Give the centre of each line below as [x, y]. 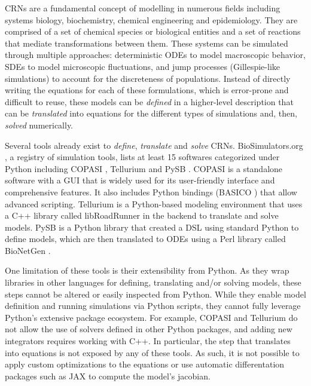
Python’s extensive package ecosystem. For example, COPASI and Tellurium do [151, 317]
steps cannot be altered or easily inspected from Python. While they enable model [155, 294]
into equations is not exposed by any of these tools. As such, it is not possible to [152, 352]
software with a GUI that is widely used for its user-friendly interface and [140, 180]
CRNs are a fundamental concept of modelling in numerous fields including [143, 8]
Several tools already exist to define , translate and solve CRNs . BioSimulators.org [154, 145]
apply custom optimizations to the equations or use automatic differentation [145, 364]
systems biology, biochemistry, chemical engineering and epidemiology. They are [151, 19]
